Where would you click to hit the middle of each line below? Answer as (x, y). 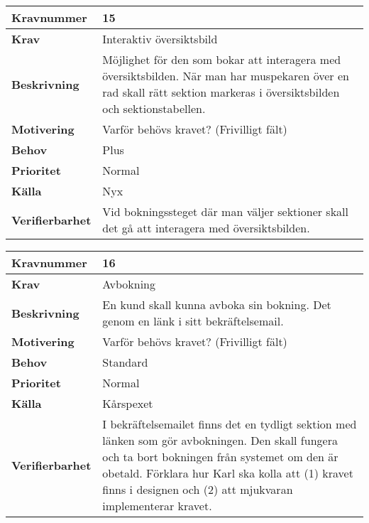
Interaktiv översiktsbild (160, 39)
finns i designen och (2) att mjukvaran (198, 489)
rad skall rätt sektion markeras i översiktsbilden (221, 92)
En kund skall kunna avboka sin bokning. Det (217, 304)
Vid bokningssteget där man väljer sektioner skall (226, 211)
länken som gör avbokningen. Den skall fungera (220, 440)
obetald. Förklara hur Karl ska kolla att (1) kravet (228, 473)
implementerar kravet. (157, 506)
